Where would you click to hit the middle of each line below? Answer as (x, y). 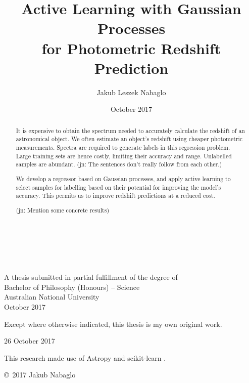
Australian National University (52, 297)
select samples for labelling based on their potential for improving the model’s (118, 187)
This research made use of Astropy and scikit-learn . (85, 357)
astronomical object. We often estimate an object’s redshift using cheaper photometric (129, 139)
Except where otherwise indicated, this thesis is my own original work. (113, 324)
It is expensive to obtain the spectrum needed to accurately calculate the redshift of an (130, 130)
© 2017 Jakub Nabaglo (40, 375)
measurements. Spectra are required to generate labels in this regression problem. (123, 147)
